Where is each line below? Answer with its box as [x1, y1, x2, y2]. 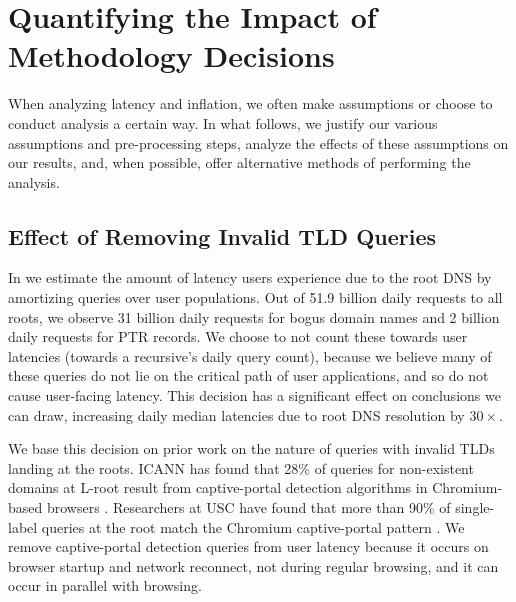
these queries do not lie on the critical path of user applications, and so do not [8, 365, 489, 386]
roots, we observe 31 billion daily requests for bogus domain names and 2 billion [8, 306, 500, 327]
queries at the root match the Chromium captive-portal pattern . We [41, 516, 465, 537]
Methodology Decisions [8, 35, 335, 76]
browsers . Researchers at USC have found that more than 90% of [46, 497, 451, 518]
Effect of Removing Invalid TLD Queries [8, 220, 437, 251]
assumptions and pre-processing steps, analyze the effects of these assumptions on [8, 132, 509, 153]
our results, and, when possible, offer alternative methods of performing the [8, 152, 471, 173]
